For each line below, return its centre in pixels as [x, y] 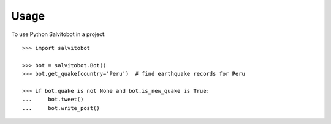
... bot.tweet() [53, 100]
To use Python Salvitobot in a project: [59, 34]
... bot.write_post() [61, 108]
